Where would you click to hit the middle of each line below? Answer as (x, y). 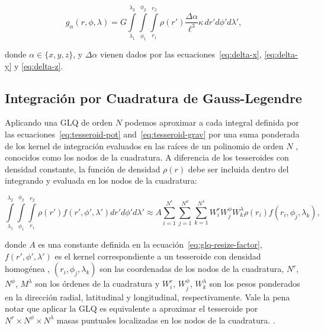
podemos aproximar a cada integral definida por (212, 122)
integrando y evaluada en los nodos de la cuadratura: (101, 180)
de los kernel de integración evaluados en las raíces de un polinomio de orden (144, 145)
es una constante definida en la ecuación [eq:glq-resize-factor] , (150, 244)
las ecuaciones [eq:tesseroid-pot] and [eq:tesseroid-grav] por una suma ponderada (152, 134)
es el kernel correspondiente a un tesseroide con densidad (158, 256)
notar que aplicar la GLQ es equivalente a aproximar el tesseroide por (131, 308)
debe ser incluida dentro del (238, 169)
